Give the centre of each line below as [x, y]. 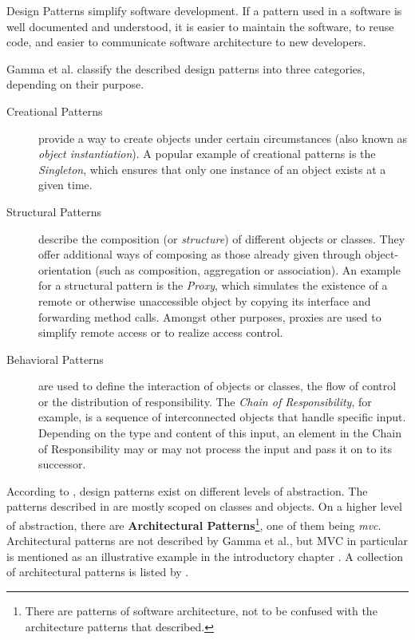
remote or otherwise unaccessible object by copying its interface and [205, 300]
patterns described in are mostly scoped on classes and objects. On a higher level [204, 506]
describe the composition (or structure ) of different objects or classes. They [222, 238]
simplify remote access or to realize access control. [161, 332]
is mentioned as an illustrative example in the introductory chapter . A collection [205, 556]
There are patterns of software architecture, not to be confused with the [201, 611]
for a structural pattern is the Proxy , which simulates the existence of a [213, 285]
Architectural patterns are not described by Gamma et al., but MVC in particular [207, 541]
